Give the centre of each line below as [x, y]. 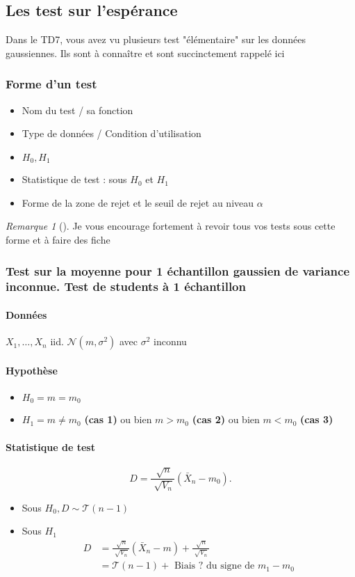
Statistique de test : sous [74, 179]
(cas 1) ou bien [118, 419]
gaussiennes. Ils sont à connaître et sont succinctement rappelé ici [145, 53]
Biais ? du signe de [214, 566]
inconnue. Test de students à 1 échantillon [126, 286]
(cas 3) [317, 419]
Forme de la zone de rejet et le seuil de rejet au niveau [138, 202]
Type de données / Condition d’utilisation [112, 133]
